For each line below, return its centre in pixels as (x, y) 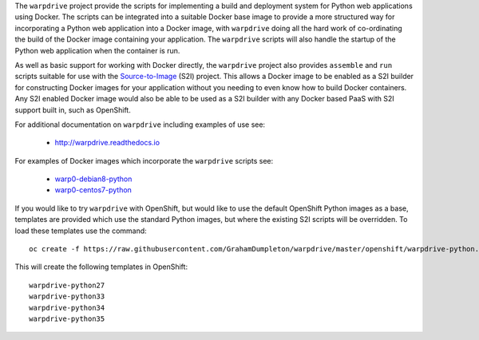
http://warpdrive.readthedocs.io (107, 143)
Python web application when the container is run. (97, 50)
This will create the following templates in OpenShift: (101, 267)
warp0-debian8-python (93, 179)
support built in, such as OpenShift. (73, 110)
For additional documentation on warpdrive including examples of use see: (140, 125)
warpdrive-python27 (67, 285)
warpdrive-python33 (67, 297)
